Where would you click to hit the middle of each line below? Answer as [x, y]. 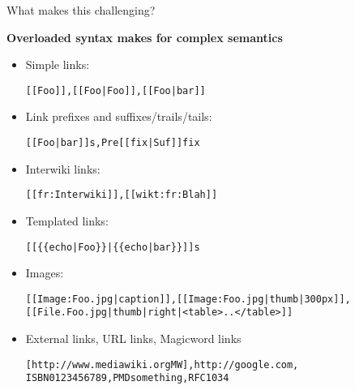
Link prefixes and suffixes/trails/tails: [119, 116]
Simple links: [58, 64]
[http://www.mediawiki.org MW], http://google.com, [162, 364]
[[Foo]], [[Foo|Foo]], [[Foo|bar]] [115, 90]
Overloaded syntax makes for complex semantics [145, 37]
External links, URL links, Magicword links [133, 339]
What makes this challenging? [81, 10]
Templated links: [67, 220]
